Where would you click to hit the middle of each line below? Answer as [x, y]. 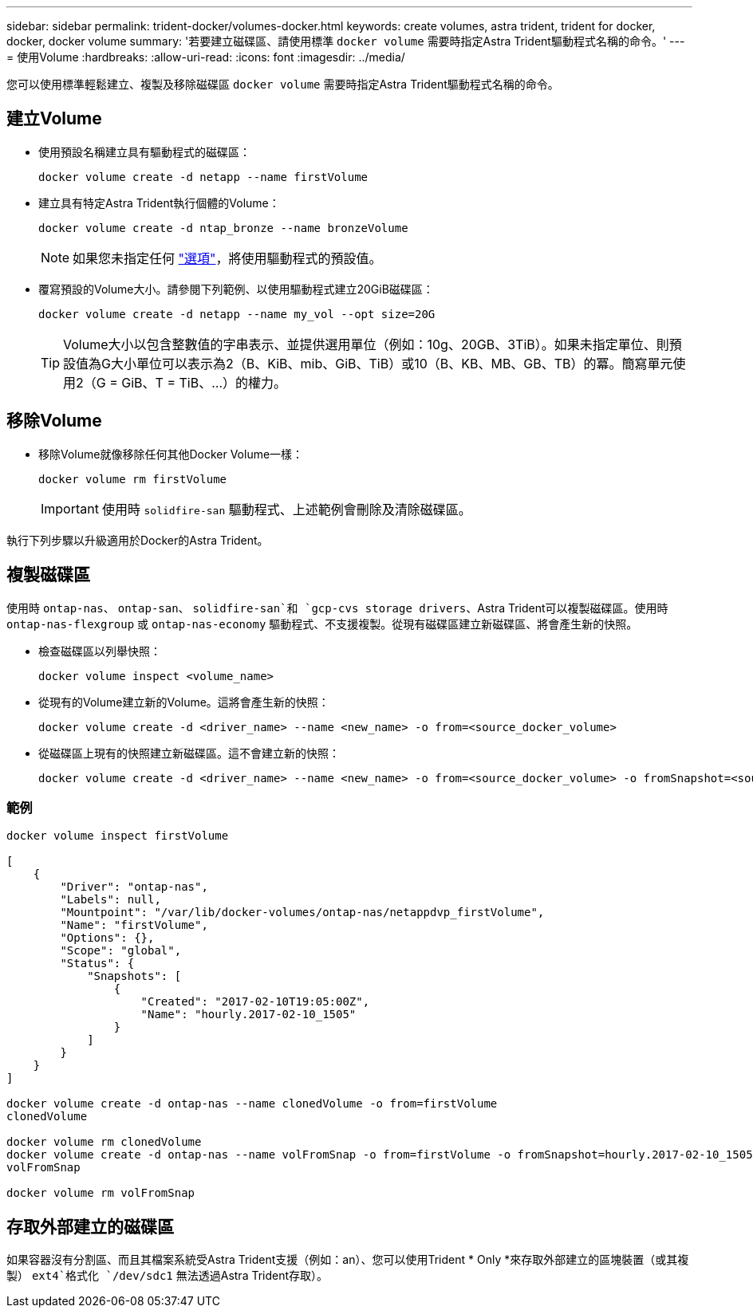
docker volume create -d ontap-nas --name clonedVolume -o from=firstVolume [252, 1104]
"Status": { [97, 964]
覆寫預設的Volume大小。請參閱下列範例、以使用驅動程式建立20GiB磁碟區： [236, 289]
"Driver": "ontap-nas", [134, 887]
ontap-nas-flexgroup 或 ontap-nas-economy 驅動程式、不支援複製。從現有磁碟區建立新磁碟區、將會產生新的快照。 [322, 624]
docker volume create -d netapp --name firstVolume [203, 177]
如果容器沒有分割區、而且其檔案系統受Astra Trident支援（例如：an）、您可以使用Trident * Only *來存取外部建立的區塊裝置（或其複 [348, 1260]
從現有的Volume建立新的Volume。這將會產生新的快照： [184, 702]
